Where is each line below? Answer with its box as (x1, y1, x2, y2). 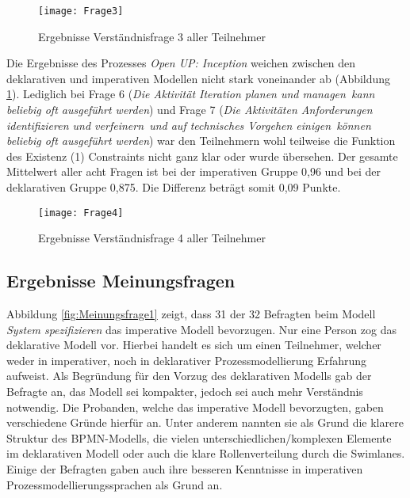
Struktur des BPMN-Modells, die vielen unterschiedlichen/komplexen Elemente (6, 429, 392, 446)
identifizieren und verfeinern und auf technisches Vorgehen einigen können (6, 116, 371, 133)
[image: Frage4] (38, 207, 124, 219)
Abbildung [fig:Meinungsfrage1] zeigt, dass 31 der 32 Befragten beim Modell (6, 306, 376, 322)
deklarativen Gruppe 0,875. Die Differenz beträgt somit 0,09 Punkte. (6, 179, 341, 195)
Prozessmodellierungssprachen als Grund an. (6, 476, 223, 492)
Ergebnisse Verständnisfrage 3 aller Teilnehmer (38, 28, 266, 44)
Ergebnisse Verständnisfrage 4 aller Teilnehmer (38, 230, 266, 246)
